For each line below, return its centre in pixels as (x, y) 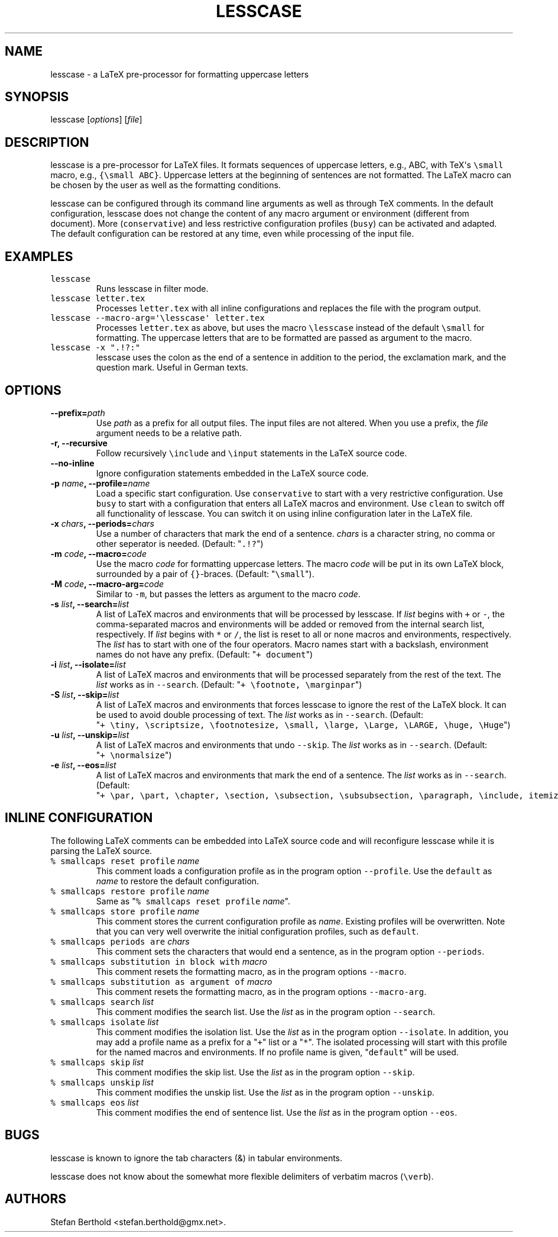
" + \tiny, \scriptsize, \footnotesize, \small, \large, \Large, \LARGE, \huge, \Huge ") (303, 724)
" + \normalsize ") (134, 755)
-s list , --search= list (90, 604)
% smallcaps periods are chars (120, 941)
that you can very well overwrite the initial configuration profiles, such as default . (257, 931)
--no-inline (72, 463)
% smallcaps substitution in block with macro (159, 961)
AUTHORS (36, 1199)
